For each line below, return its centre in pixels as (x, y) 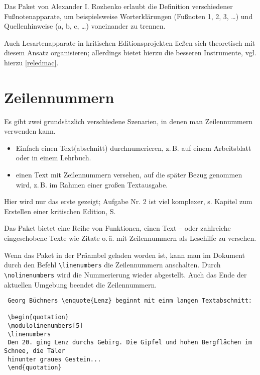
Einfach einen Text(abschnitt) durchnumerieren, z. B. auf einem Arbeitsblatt (134, 148)
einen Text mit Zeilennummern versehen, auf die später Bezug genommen (129, 175)
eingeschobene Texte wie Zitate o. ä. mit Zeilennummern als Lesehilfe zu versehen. (130, 238)
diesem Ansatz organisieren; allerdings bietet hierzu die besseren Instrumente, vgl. (130, 53)
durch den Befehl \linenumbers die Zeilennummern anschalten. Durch (112, 265)
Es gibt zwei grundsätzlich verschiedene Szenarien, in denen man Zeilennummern (128, 121)
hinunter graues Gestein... (54, 359)
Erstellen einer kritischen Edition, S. (60, 211)
